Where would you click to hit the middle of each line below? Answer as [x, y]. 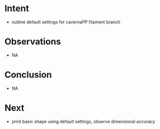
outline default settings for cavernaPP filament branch [66, 22]
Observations [33, 42]
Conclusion [28, 75]
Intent [17, 9]
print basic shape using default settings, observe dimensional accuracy [83, 121]
